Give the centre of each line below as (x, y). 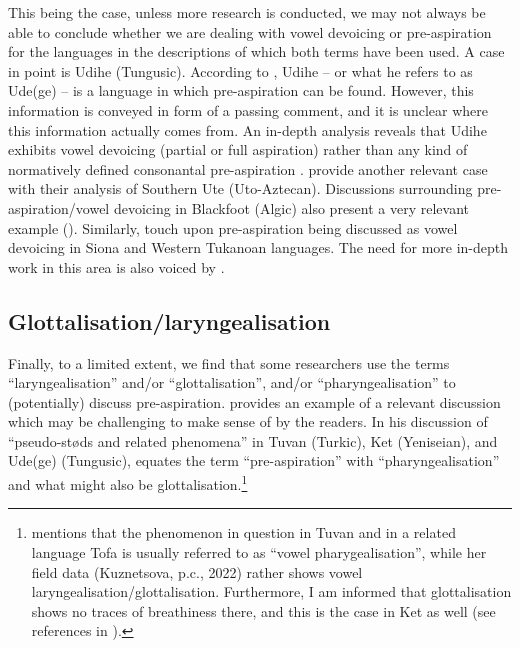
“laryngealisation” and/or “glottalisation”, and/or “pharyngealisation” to (232, 382)
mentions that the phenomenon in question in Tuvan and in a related (243, 532)
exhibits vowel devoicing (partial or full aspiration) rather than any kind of (238, 149)
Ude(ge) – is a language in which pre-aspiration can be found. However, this (241, 90)
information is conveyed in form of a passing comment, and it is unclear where (248, 109)
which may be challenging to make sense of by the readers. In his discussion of (248, 421)
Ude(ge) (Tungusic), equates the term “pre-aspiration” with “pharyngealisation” (254, 460)
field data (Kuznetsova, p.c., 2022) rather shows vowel (197, 571)
